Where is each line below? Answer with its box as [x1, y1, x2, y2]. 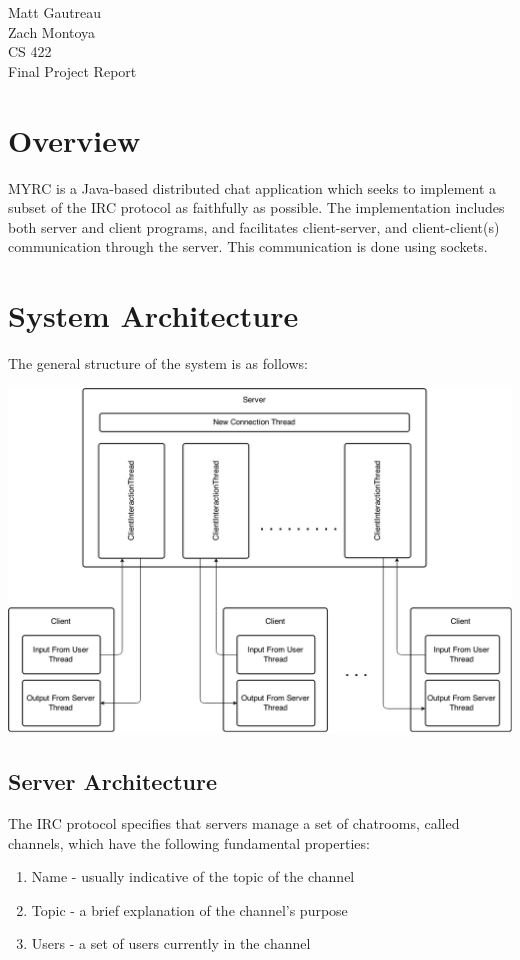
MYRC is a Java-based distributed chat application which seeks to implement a [8, 177, 497, 198]
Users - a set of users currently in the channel [31, 933, 311, 954]
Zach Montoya [8, 21, 96, 42]
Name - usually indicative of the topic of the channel [31, 866, 355, 887]
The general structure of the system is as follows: [8, 353, 308, 373]
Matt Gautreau [8, 2, 102, 22]
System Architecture [8, 295, 299, 336]
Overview [8, 119, 141, 160]
